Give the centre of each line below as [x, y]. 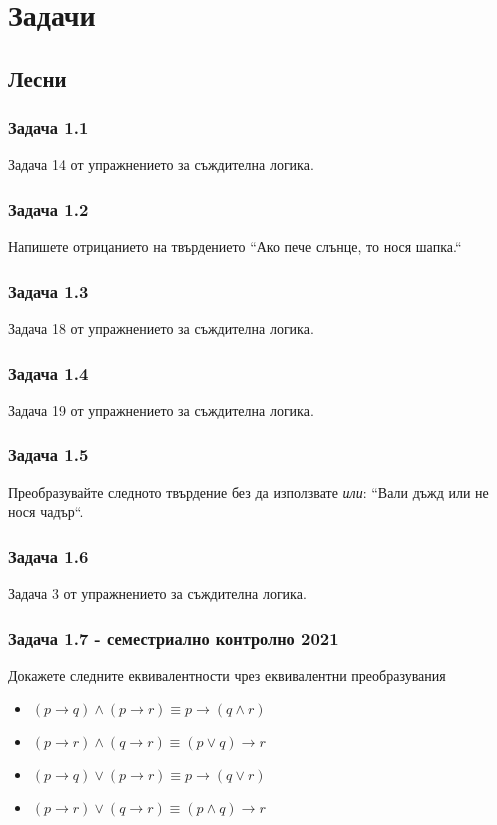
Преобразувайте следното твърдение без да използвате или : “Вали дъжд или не [248, 491]
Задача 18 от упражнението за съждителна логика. [161, 328]
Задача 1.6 [48, 555]
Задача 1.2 [48, 208]
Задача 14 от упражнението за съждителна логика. [161, 164]
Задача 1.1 [48, 127]
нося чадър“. [46, 511]
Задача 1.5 [48, 454]
